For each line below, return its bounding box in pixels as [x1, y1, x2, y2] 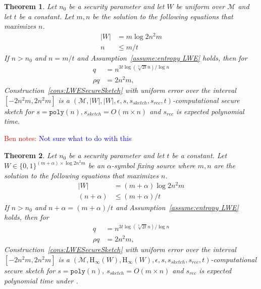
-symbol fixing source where [112, 160, 195, 171]
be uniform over [176, 1, 225, 11]
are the [214, 160, 235, 171]
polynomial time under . [4, 275, 78, 285]
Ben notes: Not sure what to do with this [4, 132, 132, 143]
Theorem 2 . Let [4, 150, 57, 160]
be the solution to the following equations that [92, 11, 233, 21]
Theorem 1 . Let [4, 1, 57, 11]
